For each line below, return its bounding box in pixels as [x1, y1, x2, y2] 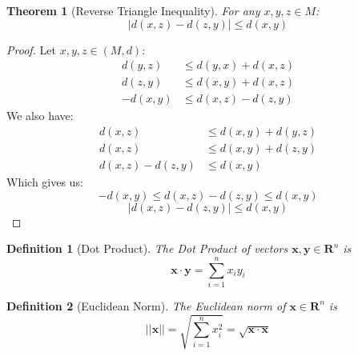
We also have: [6, 107, 74, 124]
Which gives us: [6, 173, 83, 190]
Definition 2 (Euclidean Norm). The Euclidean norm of [6, 297, 286, 314]
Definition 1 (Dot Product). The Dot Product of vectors [6, 240, 288, 257]
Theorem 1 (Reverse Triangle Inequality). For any [6, 2, 260, 18]
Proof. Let [6, 41, 56, 58]
